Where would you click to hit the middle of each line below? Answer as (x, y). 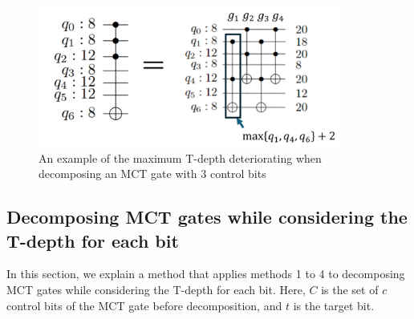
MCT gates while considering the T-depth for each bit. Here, (156, 289)
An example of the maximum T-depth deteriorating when (180, 157)
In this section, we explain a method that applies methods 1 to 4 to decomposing (206, 274)
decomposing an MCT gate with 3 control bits (152, 174)
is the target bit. (334, 305)
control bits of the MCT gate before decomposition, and (144, 305)
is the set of (350, 289)
